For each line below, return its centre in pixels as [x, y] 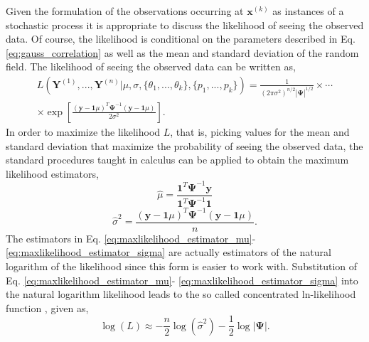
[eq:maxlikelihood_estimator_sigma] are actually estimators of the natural [169, 252]
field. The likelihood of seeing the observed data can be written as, [151, 66]
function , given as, [47, 308]
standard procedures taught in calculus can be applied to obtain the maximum [177, 160]
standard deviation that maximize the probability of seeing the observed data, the [184, 145]
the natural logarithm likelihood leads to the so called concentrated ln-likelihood [181, 294]
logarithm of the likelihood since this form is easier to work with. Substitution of [182, 266]
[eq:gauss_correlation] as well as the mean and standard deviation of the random [182, 52]
